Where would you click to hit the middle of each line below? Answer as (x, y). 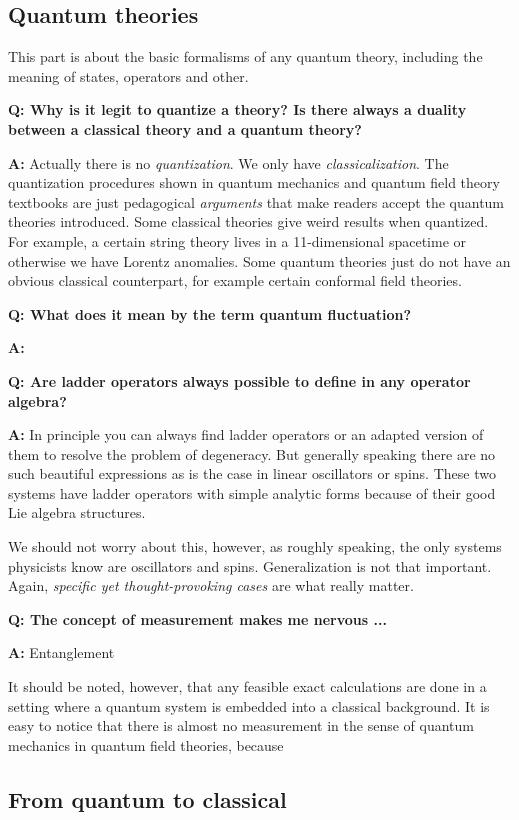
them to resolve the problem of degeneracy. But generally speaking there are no (252, 453)
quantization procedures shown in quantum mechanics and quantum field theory (254, 182)
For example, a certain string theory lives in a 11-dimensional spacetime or (237, 240)
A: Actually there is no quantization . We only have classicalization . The (228, 162)
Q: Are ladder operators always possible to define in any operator (239, 380)
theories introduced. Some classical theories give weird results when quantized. (248, 221)
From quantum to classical (147, 798)
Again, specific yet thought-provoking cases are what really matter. (211, 585)
